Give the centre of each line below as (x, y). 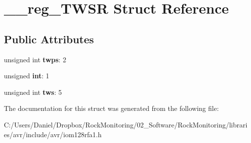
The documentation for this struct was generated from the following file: (111, 108)
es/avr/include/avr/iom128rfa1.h (53, 134)
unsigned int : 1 (27, 76)
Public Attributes (49, 39)
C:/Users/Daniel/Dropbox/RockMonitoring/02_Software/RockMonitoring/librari (126, 124)
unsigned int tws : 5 (33, 92)
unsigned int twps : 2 (35, 59)
